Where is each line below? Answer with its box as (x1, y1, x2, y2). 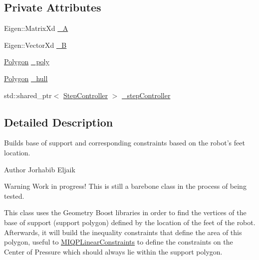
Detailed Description (4, 114, 113, 130)
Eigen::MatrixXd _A (4, 23, 68, 33)
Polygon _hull (4, 73, 48, 83)
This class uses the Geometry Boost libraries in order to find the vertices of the (4, 207, 247, 218)
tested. (4, 190, 24, 201)
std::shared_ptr (4, 90, 52, 100)
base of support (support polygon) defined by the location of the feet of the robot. (4, 217, 256, 227)
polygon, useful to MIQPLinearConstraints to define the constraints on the (4, 237, 233, 247)
